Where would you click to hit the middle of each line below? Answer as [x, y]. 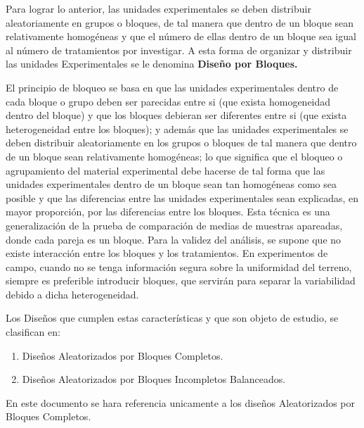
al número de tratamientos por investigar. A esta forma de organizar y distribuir [179, 50]
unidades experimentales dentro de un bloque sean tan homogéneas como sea [171, 184]
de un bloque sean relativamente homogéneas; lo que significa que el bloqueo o [174, 156]
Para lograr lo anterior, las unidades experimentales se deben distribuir [158, 8]
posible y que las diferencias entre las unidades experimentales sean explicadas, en [182, 197]
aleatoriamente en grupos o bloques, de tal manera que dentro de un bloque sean [180, 22]
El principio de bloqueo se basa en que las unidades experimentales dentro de [172, 87]
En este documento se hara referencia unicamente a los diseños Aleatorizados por [181, 402]
